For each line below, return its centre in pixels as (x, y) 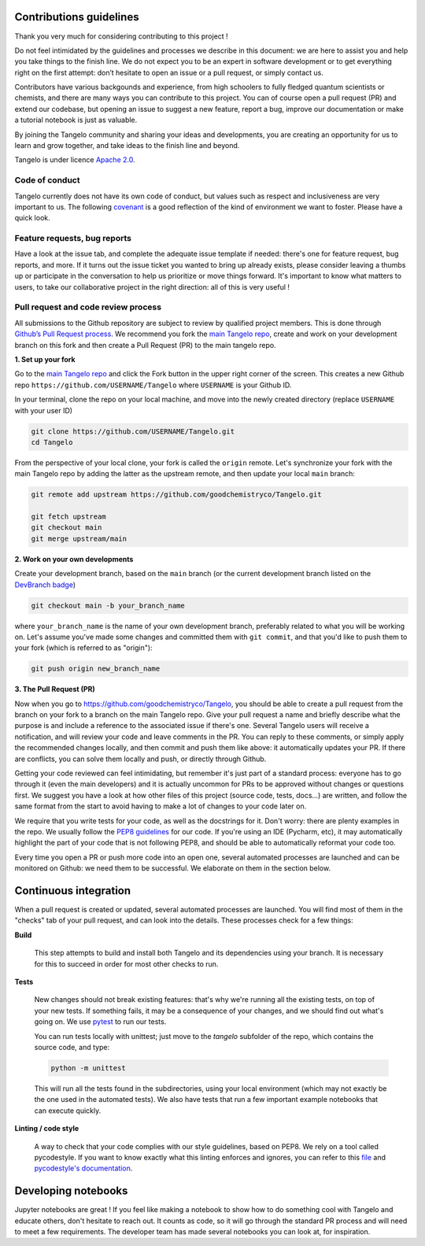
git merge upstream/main (79, 538)
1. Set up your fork (45, 359)
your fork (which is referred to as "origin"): (83, 648)
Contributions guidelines (77, 17)
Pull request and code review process (88, 307)
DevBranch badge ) (45, 584)
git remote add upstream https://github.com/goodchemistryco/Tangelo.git (176, 495)
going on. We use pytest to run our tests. (100, 1022)
